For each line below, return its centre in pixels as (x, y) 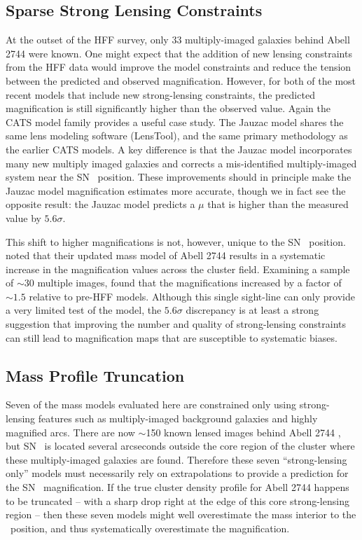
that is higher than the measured (278, 204)
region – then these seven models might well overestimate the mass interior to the (181, 514)
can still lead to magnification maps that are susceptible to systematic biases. (172, 337)
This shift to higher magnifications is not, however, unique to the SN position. (176, 241)
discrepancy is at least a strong (252, 310)
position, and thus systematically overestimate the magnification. (150, 528)
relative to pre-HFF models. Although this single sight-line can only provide (192, 296)
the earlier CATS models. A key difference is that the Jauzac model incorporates (179, 149)
